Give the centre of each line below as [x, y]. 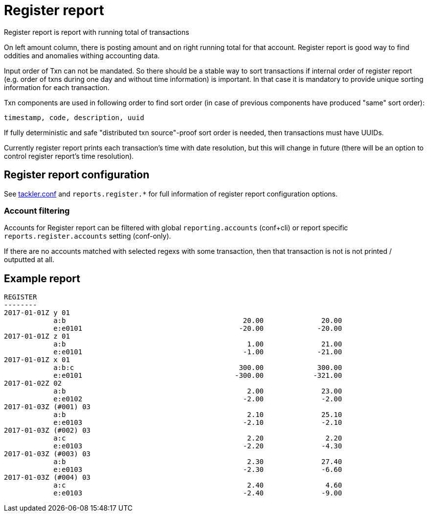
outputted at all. [29, 260]
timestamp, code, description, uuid [74, 117]
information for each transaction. [57, 87]
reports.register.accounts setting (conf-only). [88, 236]
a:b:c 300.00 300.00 [198, 368]
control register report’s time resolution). [69, 156]
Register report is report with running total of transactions [97, 32]
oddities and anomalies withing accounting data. [82, 55]
